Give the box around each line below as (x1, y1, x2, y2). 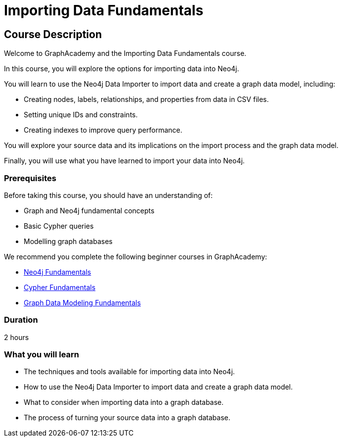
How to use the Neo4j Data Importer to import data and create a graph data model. (24, 383, 293, 392)
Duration (4, 315, 38, 325)
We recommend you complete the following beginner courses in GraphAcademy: (4, 252, 267, 261)
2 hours (4, 333, 29, 342)
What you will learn (4, 349, 80, 360)
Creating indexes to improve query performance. (24, 126, 182, 135)
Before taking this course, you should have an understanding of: (4, 191, 213, 199)
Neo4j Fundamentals (24, 267, 91, 276)
